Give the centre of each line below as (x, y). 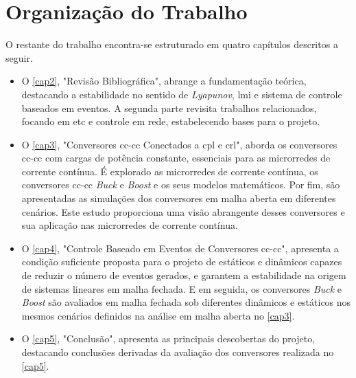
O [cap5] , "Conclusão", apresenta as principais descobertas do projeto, (168, 338)
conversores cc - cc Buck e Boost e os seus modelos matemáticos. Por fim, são (181, 185)
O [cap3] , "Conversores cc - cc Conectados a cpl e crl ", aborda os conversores (179, 144)
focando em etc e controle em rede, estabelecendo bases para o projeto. (171, 121)
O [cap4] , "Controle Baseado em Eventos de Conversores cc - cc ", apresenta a (180, 248)
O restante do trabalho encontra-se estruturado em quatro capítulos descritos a (172, 44)
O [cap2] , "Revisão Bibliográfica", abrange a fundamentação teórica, (164, 81)
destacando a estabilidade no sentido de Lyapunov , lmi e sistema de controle (182, 94)
